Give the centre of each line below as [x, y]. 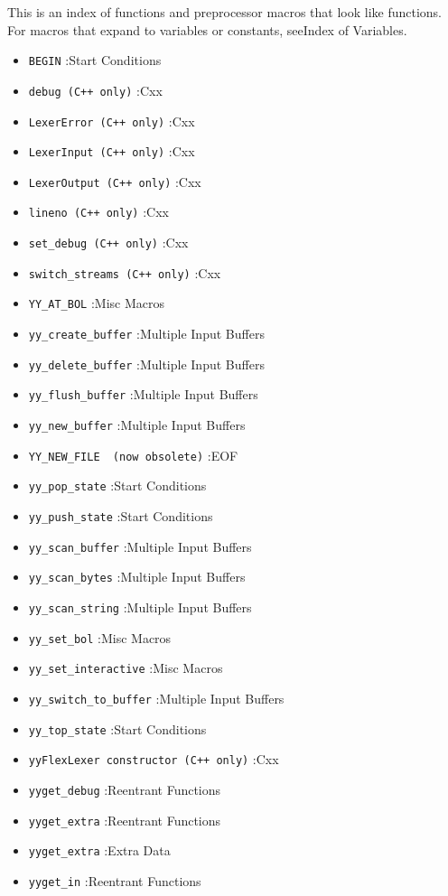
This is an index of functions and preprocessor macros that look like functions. [224, 12]
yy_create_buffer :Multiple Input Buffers [146, 334]
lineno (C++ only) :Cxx [98, 212]
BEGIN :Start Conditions [95, 60]
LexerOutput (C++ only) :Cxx [115, 181]
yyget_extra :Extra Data [99, 850]
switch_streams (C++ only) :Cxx [125, 272]
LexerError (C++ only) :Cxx [112, 121]
